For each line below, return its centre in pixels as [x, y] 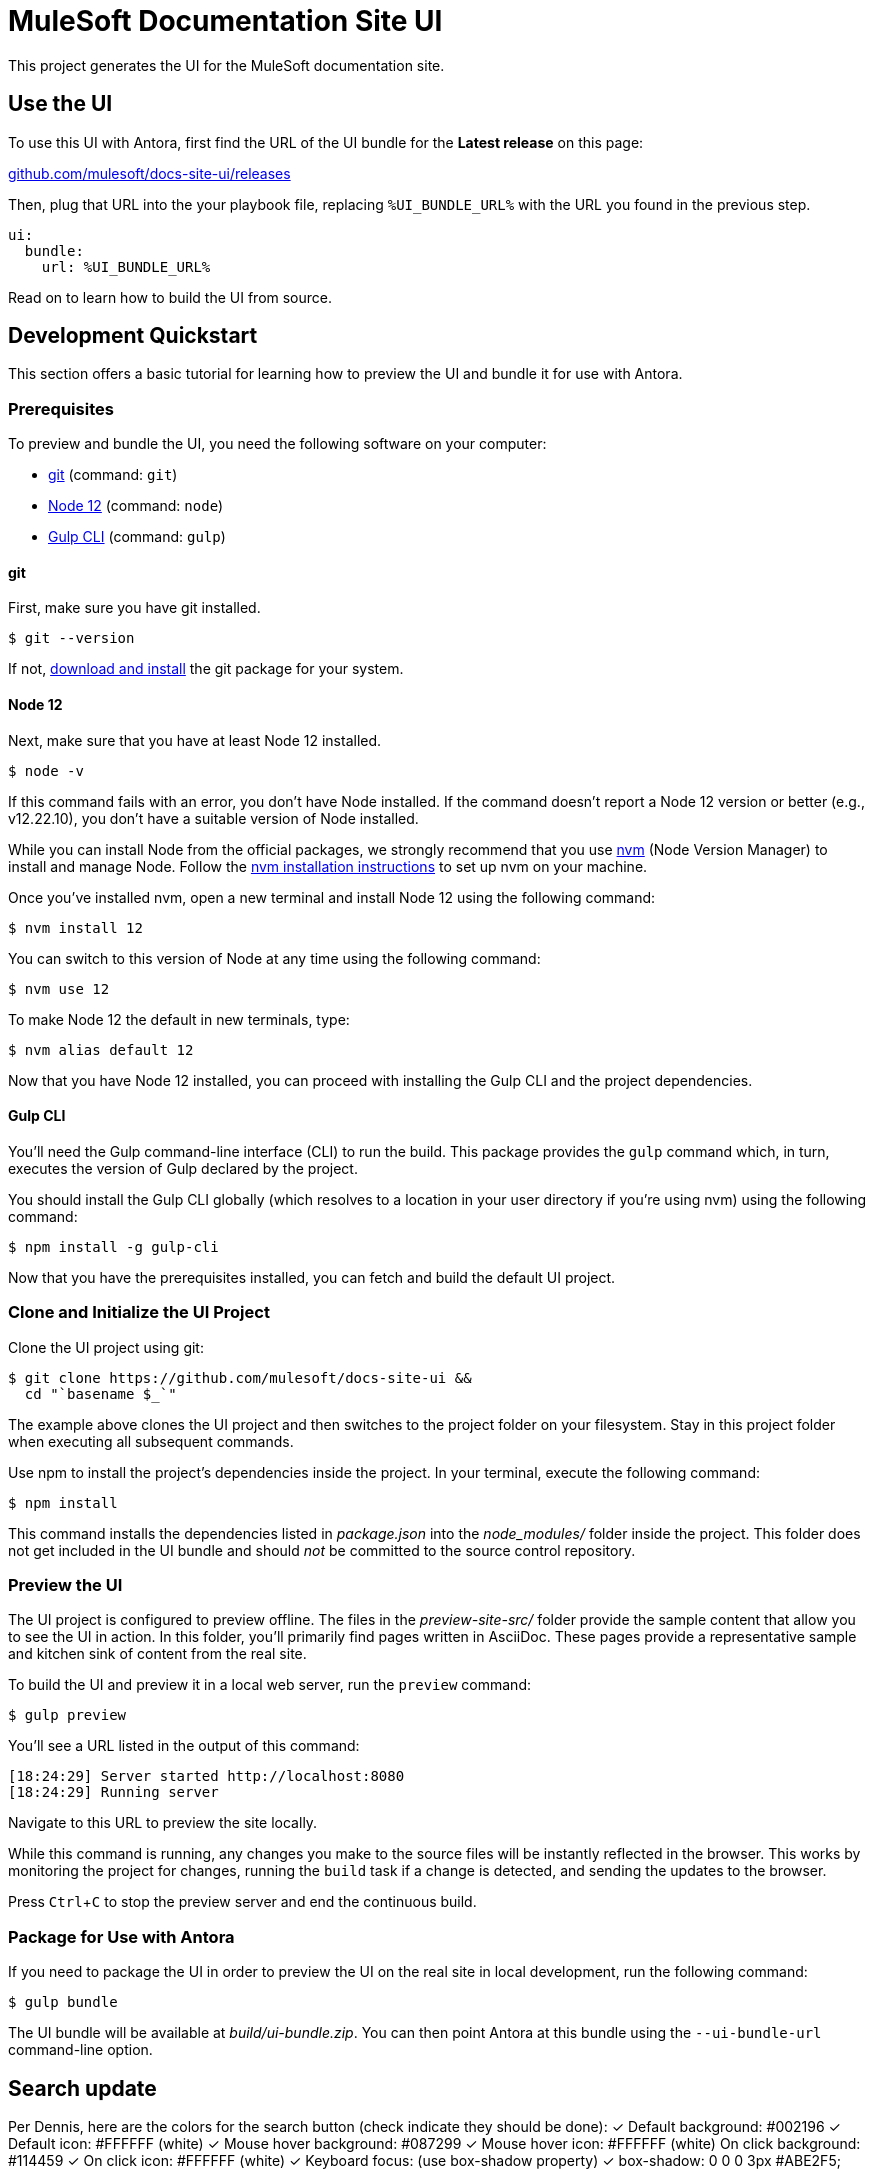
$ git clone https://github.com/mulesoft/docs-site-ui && [240, 1377]
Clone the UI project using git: [106, 1347]
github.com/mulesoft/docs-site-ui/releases [149, 173]
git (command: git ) [113, 475]
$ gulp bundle [63, 2002]
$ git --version [71, 638]
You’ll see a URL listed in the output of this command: [184, 1746]
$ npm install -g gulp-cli [113, 1246]
